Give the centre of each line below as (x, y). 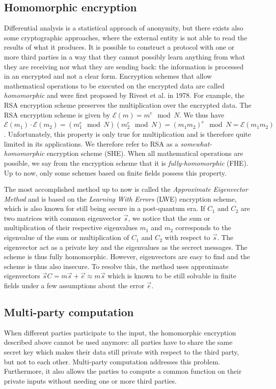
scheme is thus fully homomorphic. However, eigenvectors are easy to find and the (127, 256)
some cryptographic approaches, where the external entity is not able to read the (126, 37)
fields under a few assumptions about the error (74, 285)
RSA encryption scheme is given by (57, 114)
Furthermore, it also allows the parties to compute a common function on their (123, 371)
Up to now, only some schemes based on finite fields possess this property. (115, 172)
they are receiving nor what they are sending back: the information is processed (124, 66)
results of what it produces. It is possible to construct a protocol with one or (119, 47)
